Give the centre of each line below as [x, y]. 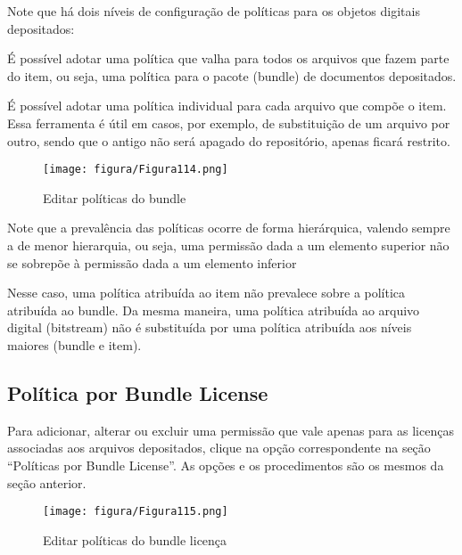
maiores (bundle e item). [74, 344]
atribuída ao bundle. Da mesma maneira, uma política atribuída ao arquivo [214, 310]
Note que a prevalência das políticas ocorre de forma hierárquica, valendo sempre [229, 228]
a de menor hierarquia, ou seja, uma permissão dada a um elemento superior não [228, 245]
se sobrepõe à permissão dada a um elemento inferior [152, 262]
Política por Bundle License [138, 392]
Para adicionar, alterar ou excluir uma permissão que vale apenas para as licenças [231, 430]
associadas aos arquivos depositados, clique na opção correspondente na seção [219, 448]
